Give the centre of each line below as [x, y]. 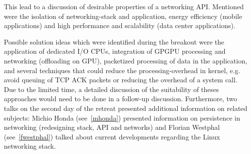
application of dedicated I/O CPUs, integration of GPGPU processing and [115, 51]
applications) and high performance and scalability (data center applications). [120, 25]
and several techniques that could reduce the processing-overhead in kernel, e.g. [122, 70]
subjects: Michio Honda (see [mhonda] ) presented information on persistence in [122, 117]
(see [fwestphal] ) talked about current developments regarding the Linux [112, 136]
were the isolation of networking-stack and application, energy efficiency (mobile [123, 16]
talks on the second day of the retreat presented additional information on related [126, 108]
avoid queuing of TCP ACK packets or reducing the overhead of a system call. [121, 80]
